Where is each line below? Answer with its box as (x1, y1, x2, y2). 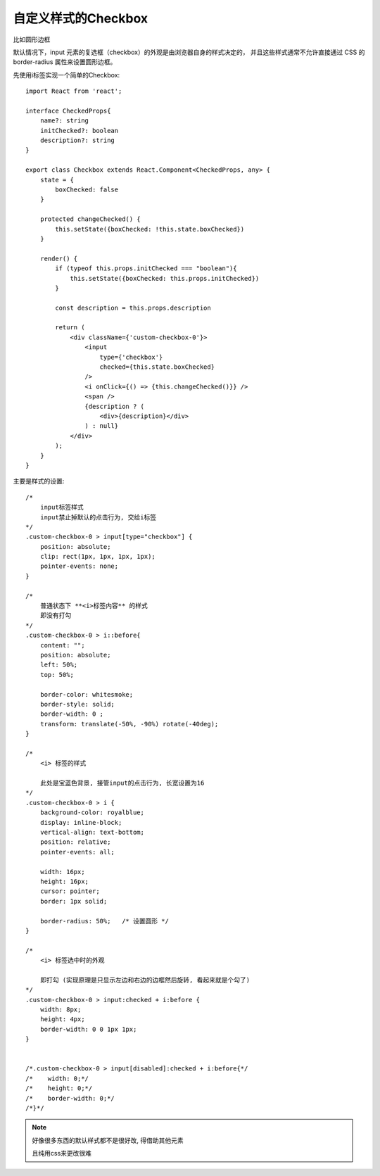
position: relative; (39, 838, 111, 846)
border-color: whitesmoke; (39, 690, 134, 698)
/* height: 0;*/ (25, 1085, 93, 1092)
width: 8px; (39, 1006, 82, 1013)
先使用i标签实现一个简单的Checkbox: (13, 70, 120, 79)
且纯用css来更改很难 (32, 1149, 91, 1158)
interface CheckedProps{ (25, 106, 111, 115)
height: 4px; (39, 1016, 85, 1023)
